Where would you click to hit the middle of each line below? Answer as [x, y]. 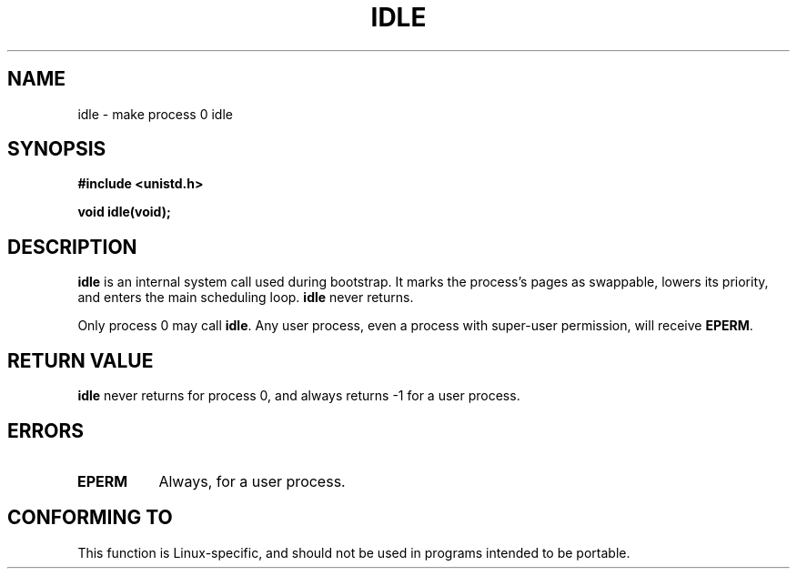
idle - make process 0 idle [155, 114]
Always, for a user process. [252, 481]
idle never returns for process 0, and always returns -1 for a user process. [299, 396]
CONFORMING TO [90, 518]
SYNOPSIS [57, 149]
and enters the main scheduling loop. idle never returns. [246, 298]
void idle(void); [124, 212]
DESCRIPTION [72, 247]
